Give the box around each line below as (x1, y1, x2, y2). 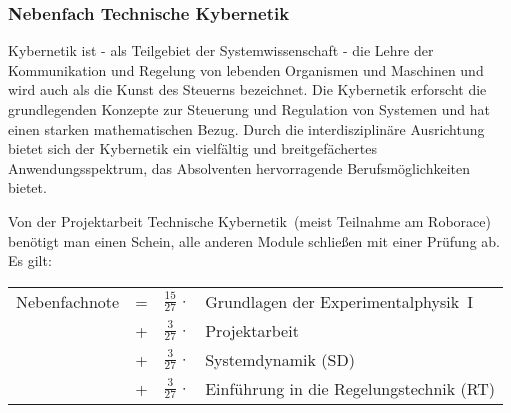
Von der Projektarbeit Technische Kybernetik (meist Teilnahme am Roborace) (8, 210, 491, 231)
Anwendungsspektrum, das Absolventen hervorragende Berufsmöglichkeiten (8, 157, 471, 178)
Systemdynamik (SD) (205, 347, 355, 371)
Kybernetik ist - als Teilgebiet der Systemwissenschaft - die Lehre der (8, 40, 434, 61)
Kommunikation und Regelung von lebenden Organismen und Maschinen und (8, 59, 484, 80)
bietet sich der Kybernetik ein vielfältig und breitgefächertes (8, 138, 377, 159)
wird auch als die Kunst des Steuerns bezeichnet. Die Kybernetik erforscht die (8, 79, 487, 100)
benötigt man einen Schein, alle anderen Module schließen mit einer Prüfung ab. (8, 230, 500, 251)
